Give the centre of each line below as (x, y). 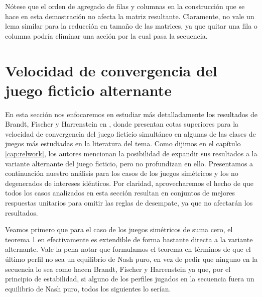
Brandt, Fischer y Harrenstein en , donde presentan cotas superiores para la (122, 124)
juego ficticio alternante (89, 90)
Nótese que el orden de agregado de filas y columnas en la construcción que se (125, 6)
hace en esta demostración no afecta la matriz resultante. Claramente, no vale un (130, 16)
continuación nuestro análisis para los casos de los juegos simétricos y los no (122, 173)
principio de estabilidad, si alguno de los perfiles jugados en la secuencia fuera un (130, 279)
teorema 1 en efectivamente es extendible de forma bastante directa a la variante (129, 239)
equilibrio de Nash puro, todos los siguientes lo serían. (88, 288)
